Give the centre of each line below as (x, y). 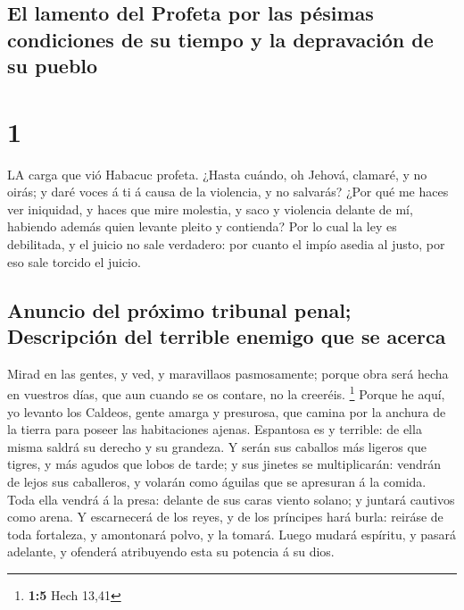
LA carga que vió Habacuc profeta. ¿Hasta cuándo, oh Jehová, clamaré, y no (217, 174)
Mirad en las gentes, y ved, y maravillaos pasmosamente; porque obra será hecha (228, 373)
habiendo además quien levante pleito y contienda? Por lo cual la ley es (202, 226)
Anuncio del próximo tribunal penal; (179, 309)
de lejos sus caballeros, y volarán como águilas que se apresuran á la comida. (217, 482)
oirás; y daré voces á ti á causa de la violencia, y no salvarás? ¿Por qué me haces (228, 192)
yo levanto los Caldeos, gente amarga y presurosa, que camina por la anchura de (227, 411)
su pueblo (53, 66)
